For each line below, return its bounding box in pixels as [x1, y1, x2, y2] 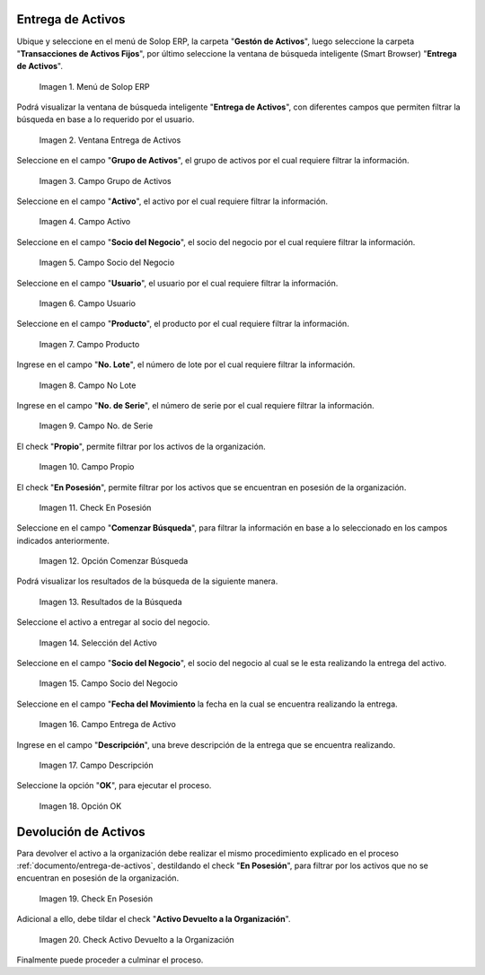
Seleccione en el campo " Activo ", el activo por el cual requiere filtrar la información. [16, 196, 328, 206]
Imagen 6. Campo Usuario [39, 297, 137, 309]
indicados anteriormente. [16, 535, 110, 546]
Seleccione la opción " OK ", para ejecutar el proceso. [16, 780, 212, 791]
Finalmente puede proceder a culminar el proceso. [16, 954, 204, 965]
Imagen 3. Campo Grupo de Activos [39, 175, 172, 186]
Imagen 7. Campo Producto [39, 338, 140, 349]
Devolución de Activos [16, 824, 145, 839]
